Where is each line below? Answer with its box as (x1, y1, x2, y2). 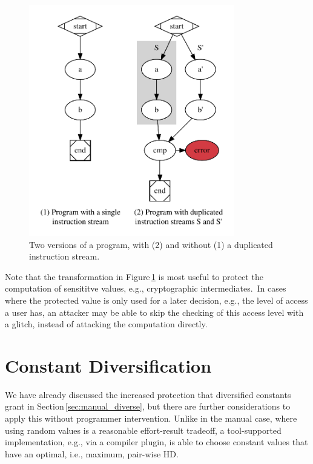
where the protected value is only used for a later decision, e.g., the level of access (5, 293, 308, 306)
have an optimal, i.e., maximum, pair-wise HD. (5, 447, 179, 460)
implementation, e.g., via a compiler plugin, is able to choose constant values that (5, 436, 308, 448)
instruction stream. (29, 250, 100, 263)
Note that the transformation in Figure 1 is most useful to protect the (5, 270, 263, 283)
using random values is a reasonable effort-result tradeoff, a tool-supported (5, 423, 282, 436)
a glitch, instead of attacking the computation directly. (5, 318, 208, 330)
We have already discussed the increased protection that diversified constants (5, 388, 291, 400)
